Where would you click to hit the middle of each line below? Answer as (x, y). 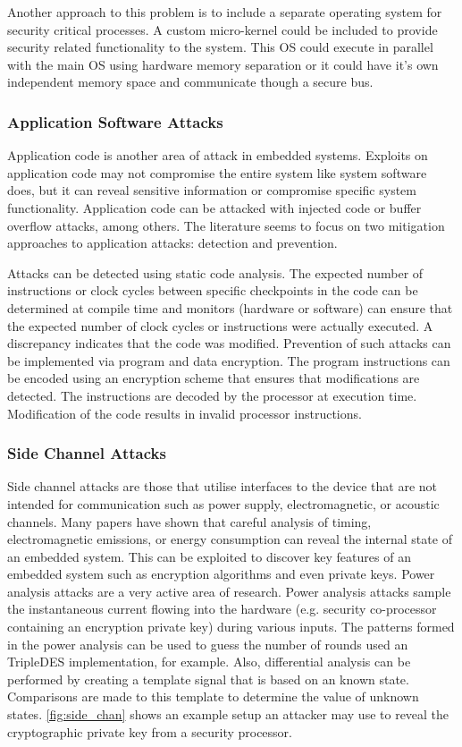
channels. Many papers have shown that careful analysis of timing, (189, 521)
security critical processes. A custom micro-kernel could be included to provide (223, 29)
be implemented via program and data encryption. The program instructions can (229, 360)
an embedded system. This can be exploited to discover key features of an (209, 556)
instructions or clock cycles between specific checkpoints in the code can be (213, 290)
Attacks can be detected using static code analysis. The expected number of (215, 272)
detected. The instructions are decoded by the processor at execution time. (212, 395)
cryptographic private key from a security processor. (150, 731)
